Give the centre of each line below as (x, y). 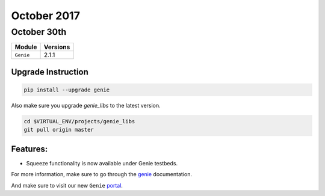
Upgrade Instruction (50, 72)
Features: (29, 149)
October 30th (39, 32)
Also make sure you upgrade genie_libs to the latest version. (86, 105)
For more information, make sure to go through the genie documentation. (102, 174)
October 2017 (46, 16)
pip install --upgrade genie (67, 90)
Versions (57, 47)
